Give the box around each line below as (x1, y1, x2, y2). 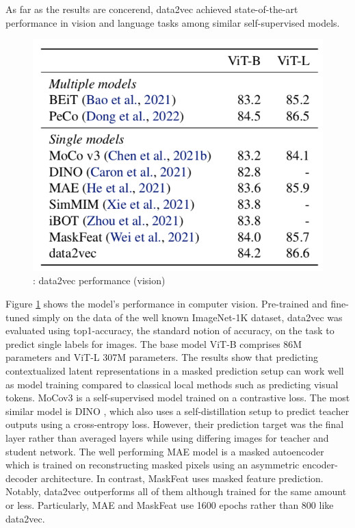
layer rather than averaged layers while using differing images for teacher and (5, 430, 329, 444)
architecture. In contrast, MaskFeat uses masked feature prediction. (40, 470, 324, 485)
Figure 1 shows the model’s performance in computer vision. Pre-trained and (5, 297, 328, 311)
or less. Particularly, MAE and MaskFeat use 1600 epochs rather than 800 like (5, 497, 334, 512)
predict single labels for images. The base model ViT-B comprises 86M (5, 336, 302, 351)
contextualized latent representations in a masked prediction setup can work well (5, 364, 344, 378)
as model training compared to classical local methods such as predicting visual (5, 377, 339, 391)
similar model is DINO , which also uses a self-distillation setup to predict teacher (5, 403, 350, 418)
